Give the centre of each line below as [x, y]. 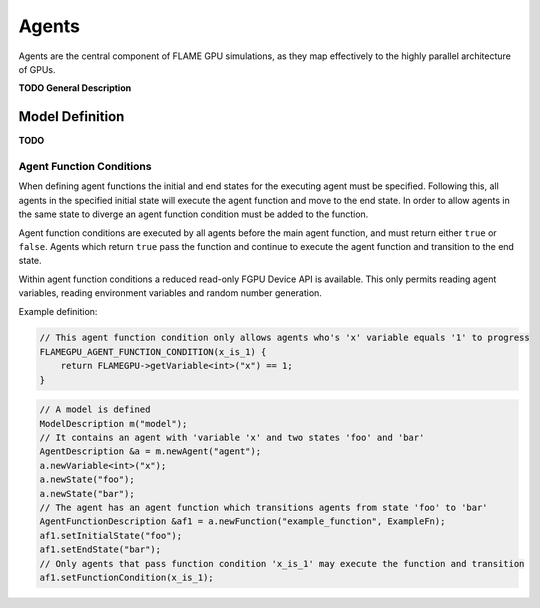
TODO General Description [75, 88]
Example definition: [58, 311]
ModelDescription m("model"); [113, 423]
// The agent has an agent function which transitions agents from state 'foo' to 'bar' [264, 507]
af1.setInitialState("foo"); [111, 535]
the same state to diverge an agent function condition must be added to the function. [193, 214]
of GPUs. [37, 69]
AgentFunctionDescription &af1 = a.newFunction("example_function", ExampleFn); [242, 521]
